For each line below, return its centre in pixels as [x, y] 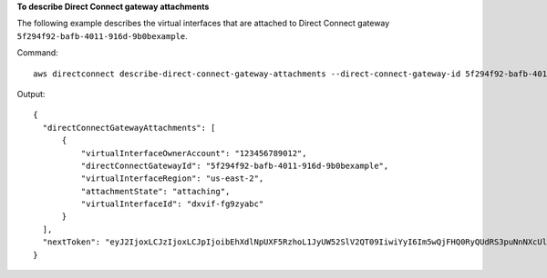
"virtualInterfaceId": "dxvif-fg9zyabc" [172, 204]
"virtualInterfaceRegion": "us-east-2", [172, 179]
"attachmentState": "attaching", [155, 191]
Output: [31, 94]
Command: [37, 53]
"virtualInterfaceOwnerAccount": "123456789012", [194, 153]
